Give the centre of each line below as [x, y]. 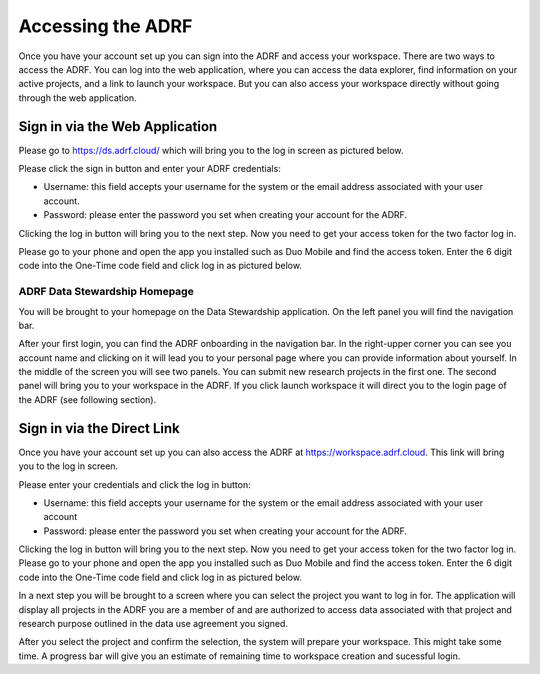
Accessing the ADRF [105, 26]
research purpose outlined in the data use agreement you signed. [153, 624]
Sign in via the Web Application [118, 126]
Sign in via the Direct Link [99, 428]
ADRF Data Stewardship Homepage [106, 292]
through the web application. [77, 97]
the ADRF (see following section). [87, 399]
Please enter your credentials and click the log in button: [134, 484]
